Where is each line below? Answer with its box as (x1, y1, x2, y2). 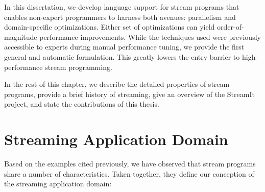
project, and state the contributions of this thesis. (4, 99, 159, 109)
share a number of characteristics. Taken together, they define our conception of (4, 168, 254, 179)
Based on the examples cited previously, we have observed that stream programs (4, 158, 256, 169)
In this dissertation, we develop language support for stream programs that (4, 2, 239, 12)
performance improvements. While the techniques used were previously (39, 31, 261, 42)
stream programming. (45, 61, 112, 72)
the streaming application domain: (4, 178, 112, 189)
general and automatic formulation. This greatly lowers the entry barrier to (4, 51, 240, 62)
